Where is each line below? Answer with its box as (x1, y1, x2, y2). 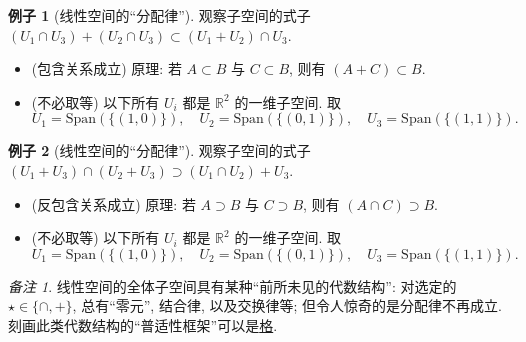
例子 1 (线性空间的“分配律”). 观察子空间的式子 (8, 5, 311, 25)
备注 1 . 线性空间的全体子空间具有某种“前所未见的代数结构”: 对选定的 (8, 275, 457, 296)
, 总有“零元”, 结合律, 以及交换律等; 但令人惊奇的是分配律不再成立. (72, 295, 502, 316)
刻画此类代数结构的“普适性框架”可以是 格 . (8, 314, 278, 335)
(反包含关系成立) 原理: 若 (31, 193, 196, 214)
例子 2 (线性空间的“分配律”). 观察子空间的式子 (8, 140, 311, 161)
